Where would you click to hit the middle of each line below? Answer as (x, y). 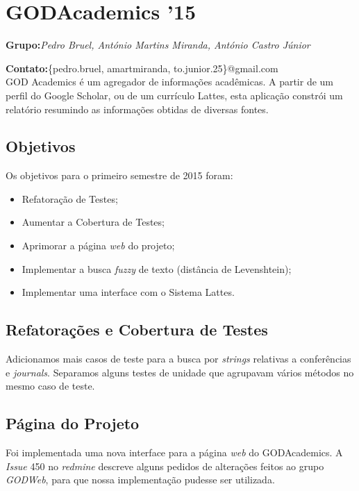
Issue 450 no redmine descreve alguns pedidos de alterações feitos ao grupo (165, 466)
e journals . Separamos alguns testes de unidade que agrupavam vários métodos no (180, 372)
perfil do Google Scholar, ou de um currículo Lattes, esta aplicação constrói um (174, 95)
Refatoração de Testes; (70, 198)
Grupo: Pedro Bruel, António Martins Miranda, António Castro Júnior (158, 45)
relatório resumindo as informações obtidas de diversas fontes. (137, 109)
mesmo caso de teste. (50, 386)
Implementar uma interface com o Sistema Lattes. (128, 292)
